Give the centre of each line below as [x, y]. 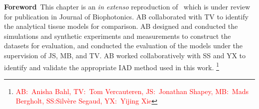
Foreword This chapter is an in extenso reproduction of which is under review [127, 6]
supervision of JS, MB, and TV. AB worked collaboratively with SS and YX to [125, 55]
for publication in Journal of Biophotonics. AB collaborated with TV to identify [126, 16]
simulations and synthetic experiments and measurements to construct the [118, 36]
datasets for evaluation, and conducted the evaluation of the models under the [124, 46]
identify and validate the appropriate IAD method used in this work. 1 [112, 66]
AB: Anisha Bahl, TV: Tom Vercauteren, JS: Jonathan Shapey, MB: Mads [132, 91]
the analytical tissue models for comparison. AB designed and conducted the [121, 26]
